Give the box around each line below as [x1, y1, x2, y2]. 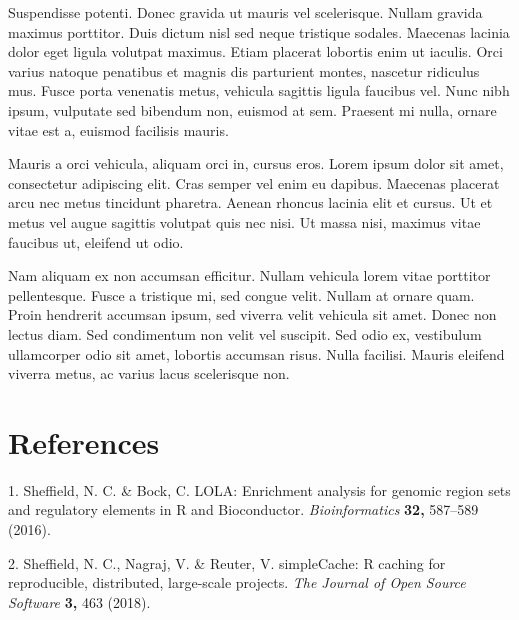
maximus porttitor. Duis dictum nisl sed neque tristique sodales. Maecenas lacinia [8, 21, 510, 42]
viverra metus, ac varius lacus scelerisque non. [8, 363, 290, 384]
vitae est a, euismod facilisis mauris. [8, 119, 229, 140]
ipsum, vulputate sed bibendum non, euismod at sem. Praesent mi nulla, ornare [8, 99, 497, 120]
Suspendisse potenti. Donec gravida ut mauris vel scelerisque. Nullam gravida [8, 2, 483, 22]
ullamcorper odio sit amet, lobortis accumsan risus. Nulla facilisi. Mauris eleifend [8, 343, 505, 364]
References [8, 421, 160, 462]
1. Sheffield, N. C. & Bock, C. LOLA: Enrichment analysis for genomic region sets [8, 479, 511, 500]
